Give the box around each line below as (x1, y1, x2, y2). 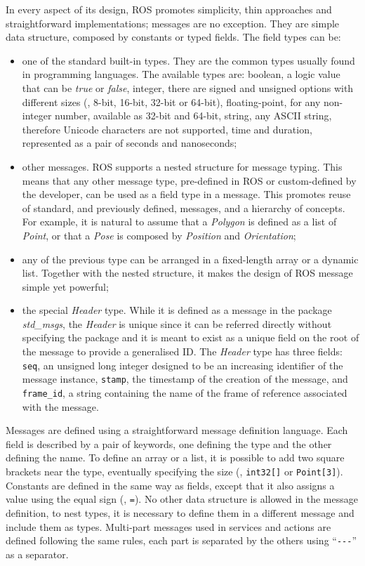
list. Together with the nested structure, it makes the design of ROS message (22, 265, 353, 280)
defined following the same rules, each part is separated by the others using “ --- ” (6, 533, 357, 548)
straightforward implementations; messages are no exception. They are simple (6, 15, 340, 30)
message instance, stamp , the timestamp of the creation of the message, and (22, 371, 348, 386)
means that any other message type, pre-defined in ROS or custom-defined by (22, 173, 357, 187)
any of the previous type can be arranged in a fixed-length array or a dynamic (22, 251, 359, 266)
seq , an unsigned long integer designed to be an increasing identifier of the (22, 357, 343, 372)
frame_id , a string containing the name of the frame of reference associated (22, 385, 347, 400)
